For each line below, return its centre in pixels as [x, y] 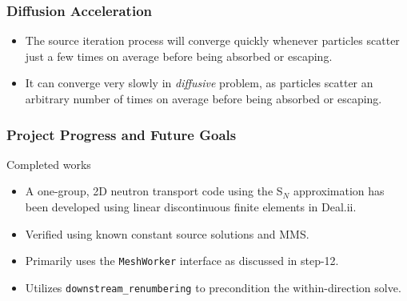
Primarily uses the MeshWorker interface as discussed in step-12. [182, 261]
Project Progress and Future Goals [122, 134]
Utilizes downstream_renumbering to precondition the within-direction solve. [213, 287]
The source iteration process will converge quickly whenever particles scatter [212, 40]
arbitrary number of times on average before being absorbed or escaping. [203, 98]
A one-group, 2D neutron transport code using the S [154, 191]
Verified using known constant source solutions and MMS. [167, 233]
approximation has [339, 191]
